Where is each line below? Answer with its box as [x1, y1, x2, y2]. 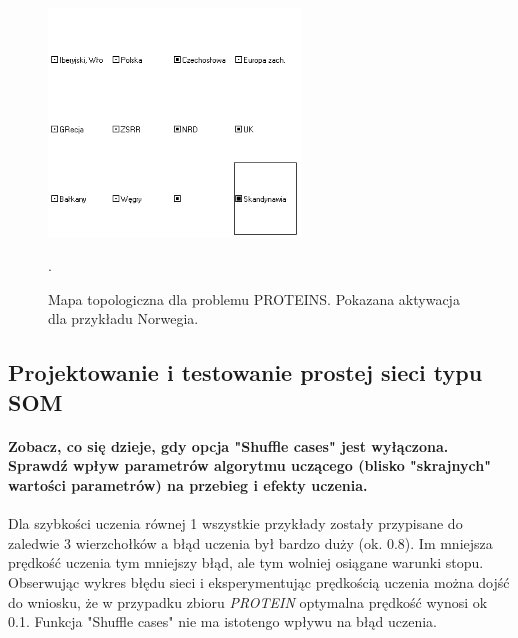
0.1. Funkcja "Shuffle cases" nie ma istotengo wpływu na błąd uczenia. [8, 611, 438, 632]
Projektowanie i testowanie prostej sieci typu [8, 357, 483, 388]
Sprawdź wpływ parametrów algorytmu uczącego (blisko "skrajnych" [8, 455, 491, 476]
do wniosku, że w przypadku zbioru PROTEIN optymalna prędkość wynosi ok [8, 591, 488, 612]
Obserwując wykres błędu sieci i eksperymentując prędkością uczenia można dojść [8, 571, 510, 592]
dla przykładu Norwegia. [48, 308, 199, 329]
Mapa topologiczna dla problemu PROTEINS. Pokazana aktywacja [48, 288, 460, 309]
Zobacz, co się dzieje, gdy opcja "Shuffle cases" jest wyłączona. [8, 435, 449, 456]
